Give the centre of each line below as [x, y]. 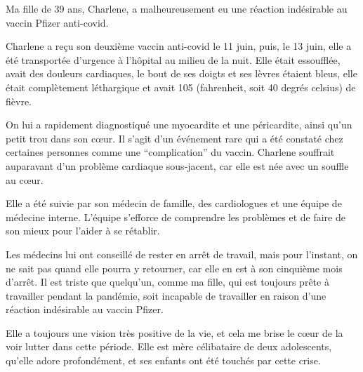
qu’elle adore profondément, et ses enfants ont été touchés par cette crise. [163, 360]
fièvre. [19, 101]
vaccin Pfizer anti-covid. [57, 22]
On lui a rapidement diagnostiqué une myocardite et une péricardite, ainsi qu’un [179, 125]
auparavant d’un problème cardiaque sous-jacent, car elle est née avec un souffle [177, 165]
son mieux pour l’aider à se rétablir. [83, 231]
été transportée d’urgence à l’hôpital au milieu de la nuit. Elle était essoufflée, [173, 59]
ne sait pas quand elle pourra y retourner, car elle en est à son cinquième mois [174, 268]
